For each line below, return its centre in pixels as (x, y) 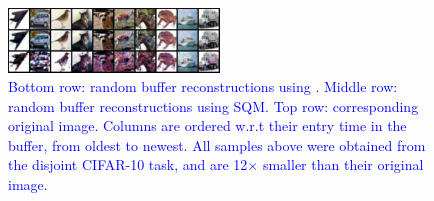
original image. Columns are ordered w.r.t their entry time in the (207, 125)
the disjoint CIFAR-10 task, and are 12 (128, 164)
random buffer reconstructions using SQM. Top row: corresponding (213, 105)
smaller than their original (343, 164)
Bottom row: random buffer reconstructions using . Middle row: (203, 86)
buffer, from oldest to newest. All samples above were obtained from (217, 144)
